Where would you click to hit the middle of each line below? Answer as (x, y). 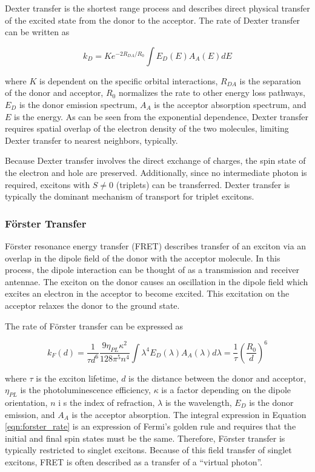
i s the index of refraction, (107, 402)
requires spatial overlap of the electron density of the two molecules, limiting (147, 128)
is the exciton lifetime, (77, 378)
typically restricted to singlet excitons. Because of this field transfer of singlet (148, 450)
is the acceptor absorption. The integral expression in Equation (189, 414)
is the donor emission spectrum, (78, 104)
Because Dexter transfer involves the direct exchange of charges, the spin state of (155, 160)
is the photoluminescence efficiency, (85, 390)
